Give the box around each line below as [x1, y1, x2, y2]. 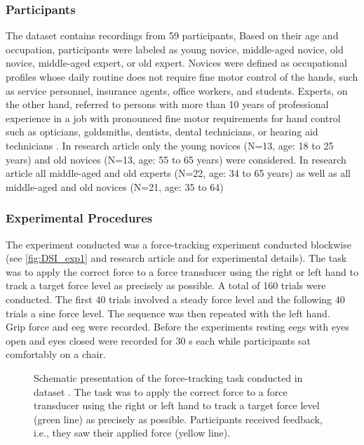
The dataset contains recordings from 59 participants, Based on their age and [6, 28, 339, 43]
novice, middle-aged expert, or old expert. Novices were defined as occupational [6, 55, 347, 70]
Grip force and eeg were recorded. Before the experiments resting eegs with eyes [6, 319, 349, 334]
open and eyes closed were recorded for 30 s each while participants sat [6, 333, 311, 347]
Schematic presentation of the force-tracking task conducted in [34, 370, 303, 385]
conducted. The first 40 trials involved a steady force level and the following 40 [6, 291, 345, 306]
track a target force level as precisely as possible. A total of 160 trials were [6, 278, 326, 293]
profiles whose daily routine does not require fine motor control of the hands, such [6, 69, 358, 84]
